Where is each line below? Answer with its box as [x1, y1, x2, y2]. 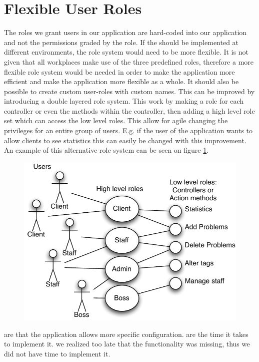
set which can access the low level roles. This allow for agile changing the [4, 115, 228, 126]
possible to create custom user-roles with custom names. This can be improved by [4, 86, 255, 96]
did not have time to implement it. [4, 348, 110, 359]
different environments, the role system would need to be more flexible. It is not [4, 47, 248, 57]
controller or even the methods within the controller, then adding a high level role [4, 105, 255, 116]
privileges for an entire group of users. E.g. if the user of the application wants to [4, 125, 253, 136]
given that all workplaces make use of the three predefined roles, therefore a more [4, 56, 254, 67]
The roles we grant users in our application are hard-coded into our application [4, 27, 247, 38]
